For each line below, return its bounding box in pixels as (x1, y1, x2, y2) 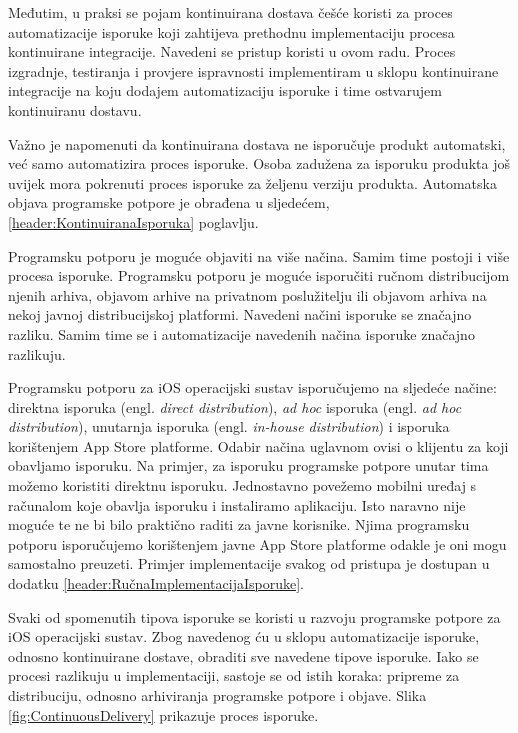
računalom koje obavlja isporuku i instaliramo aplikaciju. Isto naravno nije (8, 494, 466, 515)
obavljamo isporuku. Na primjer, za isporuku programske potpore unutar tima (8, 455, 489, 476)
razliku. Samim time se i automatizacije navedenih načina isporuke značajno (8, 323, 475, 344)
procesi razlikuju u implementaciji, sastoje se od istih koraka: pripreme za (8, 665, 460, 686)
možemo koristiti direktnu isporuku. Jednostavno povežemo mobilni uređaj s (8, 475, 477, 496)
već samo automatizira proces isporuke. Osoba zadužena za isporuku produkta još (8, 153, 510, 174)
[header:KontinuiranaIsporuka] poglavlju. (8, 211, 259, 232)
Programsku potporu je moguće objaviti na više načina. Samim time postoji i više (8, 245, 510, 266)
